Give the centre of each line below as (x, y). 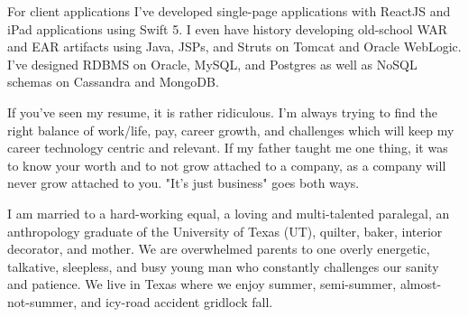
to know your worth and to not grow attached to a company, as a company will (227, 165)
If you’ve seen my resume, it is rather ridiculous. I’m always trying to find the (222, 112)
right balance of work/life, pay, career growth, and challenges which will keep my (231, 130)
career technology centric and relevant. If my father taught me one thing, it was (228, 148)
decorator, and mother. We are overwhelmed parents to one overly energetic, (219, 249)
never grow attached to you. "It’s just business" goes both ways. (184, 183)
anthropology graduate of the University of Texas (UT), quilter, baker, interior (225, 231)
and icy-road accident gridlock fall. (177, 301)
